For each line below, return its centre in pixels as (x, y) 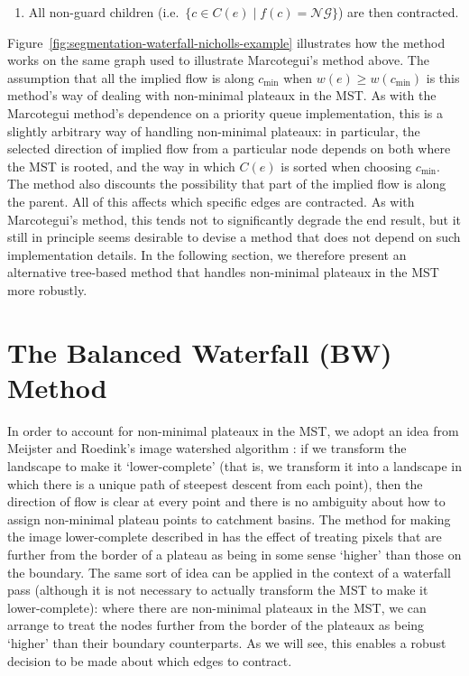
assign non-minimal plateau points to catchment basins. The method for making (229, 519)
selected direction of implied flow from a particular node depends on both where (229, 148)
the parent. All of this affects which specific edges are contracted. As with (211, 201)
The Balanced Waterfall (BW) (200, 352)
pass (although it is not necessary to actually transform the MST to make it (218, 590)
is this (443, 77)
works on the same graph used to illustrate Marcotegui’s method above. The (218, 60)
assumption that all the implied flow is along (131, 77)
